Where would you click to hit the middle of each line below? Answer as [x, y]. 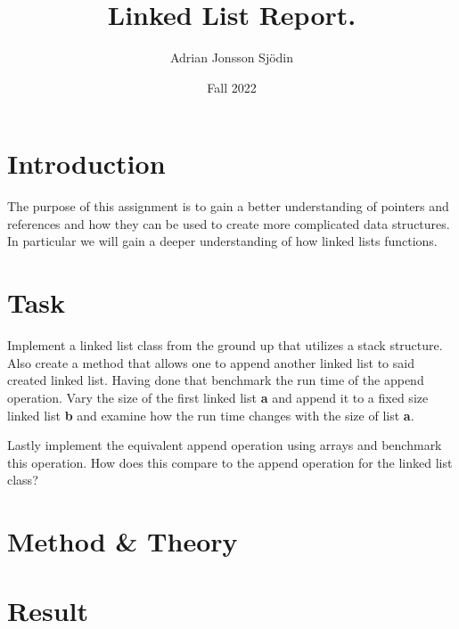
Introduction [86, 163]
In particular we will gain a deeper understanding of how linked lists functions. [222, 241]
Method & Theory [123, 541]
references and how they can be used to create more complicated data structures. [229, 223]
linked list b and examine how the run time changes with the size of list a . [211, 415]
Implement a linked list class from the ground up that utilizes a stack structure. [225, 345]
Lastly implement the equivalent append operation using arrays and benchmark [225, 445]
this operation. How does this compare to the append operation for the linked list [230, 462]
